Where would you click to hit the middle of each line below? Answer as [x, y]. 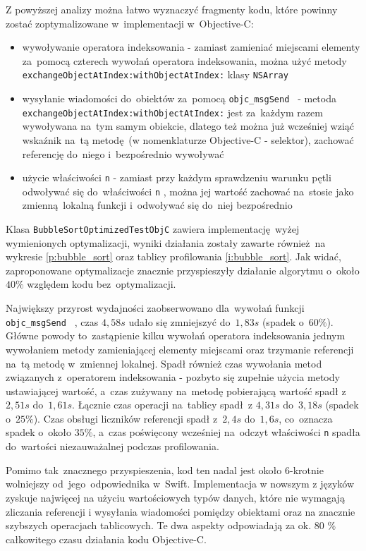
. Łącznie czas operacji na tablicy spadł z [162, 405]
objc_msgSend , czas [52, 321]
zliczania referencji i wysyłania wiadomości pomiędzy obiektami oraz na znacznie [181, 511]
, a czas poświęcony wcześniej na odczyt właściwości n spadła [226, 432]
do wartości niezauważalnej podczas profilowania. [112, 446]
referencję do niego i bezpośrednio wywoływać [123, 153]
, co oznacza [306, 418]
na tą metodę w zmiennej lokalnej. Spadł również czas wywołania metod [164, 363]
